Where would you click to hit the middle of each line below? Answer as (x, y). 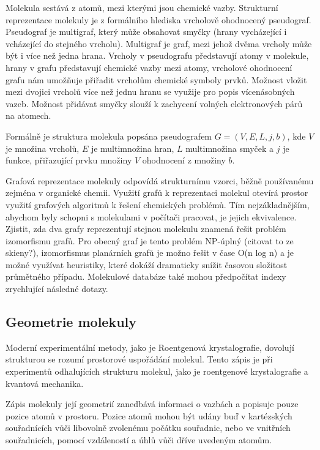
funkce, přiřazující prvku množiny (69, 160)
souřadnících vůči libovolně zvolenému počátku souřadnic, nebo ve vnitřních (148, 428)
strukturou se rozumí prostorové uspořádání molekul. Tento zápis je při (139, 359)
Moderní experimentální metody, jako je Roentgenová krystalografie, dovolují (150, 347)
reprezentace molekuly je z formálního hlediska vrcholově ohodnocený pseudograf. (158, 19)
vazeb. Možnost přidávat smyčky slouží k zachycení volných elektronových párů (154, 103)
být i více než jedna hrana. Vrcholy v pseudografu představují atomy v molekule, (157, 55)
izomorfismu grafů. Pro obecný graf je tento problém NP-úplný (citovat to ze (150, 240)
